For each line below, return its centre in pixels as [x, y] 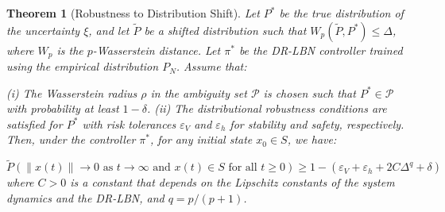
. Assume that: [211, 66]
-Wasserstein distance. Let [157, 50]
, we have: [312, 139]
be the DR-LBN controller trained [321, 50]
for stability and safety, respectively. [317, 123]
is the [70, 50]
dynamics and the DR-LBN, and [85, 197]
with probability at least [63, 108]
